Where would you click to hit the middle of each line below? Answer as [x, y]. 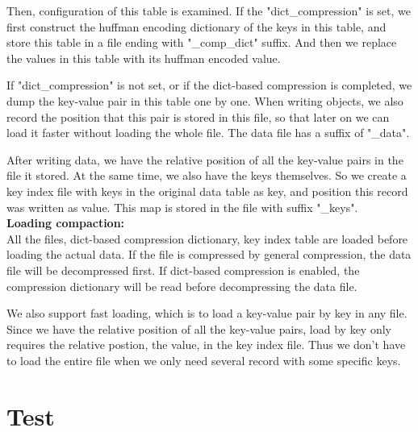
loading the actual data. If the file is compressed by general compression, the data [209, 254]
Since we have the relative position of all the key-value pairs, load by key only [199, 328]
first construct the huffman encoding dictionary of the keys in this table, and [196, 26]
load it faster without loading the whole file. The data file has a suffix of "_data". [208, 133]
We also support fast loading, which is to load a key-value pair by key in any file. [207, 313]
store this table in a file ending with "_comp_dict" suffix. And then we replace [202, 42]
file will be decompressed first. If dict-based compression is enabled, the [183, 270]
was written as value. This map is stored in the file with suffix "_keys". [182, 207]
